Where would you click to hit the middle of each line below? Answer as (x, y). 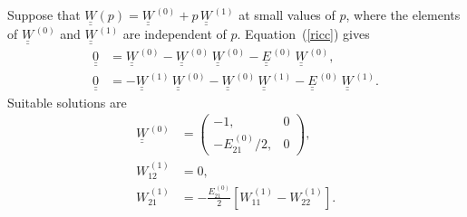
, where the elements (403, 14)
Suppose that (44, 14)
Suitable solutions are (67, 102)
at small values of (287, 14)
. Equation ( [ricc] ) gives (303, 34)
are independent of (175, 34)
